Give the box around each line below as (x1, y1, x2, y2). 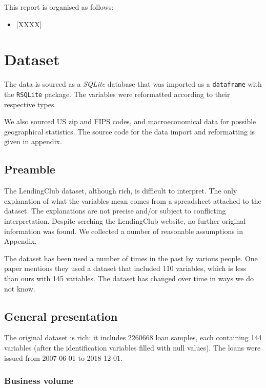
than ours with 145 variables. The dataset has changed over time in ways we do (4, 273, 254, 283)
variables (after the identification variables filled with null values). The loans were (4, 342, 261, 353)
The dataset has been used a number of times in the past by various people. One (4, 253, 258, 263)
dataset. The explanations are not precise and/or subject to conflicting (4, 205, 226, 216)
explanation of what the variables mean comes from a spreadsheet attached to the (4, 195, 261, 206)
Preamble (4, 161, 55, 177)
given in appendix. (4, 136, 62, 147)
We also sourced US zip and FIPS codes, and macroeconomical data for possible (4, 116, 256, 127)
